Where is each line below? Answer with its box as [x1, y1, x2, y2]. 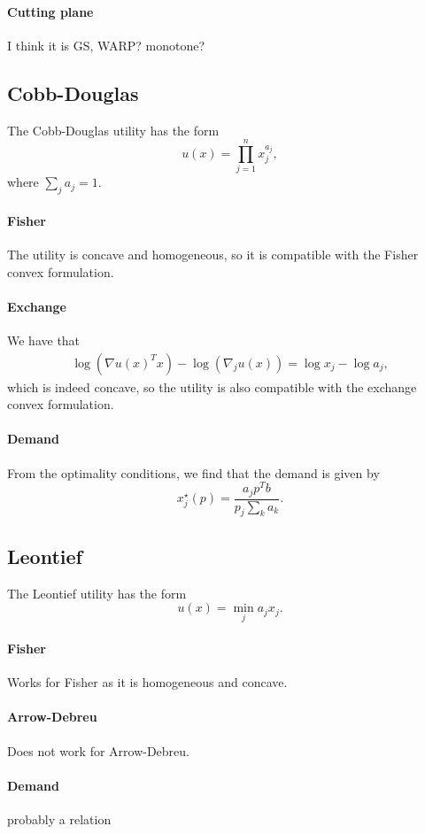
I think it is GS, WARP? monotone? [7, 35, 205, 54]
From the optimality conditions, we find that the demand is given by [7, 463, 380, 482]
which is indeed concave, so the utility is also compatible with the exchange [7, 377, 417, 396]
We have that [7, 330, 81, 349]
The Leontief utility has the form [7, 583, 187, 602]
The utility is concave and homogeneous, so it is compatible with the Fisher [7, 244, 419, 263]
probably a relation [7, 810, 112, 829]
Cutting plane [7, 2, 94, 20]
